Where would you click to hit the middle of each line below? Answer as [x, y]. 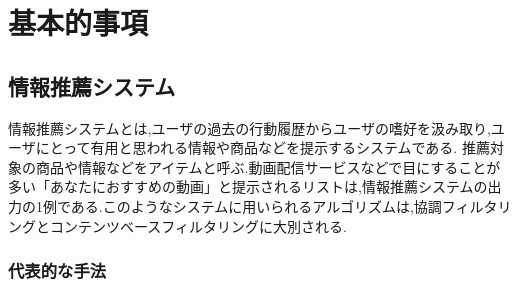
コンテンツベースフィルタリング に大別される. [198, 225]
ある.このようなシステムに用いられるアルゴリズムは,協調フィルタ [284, 205]
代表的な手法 [57, 270]
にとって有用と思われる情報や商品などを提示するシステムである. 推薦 [262, 147]
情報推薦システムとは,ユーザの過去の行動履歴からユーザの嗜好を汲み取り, [249, 127]
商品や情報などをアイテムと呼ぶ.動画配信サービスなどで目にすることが [268, 166]
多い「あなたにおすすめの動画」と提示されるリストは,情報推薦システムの [248, 186]
